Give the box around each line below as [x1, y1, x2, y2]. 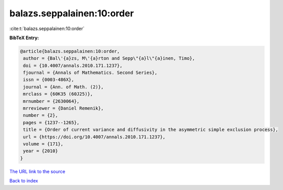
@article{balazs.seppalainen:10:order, [20, 48, 120, 54]
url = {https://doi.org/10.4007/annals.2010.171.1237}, [23, 134, 166, 140]
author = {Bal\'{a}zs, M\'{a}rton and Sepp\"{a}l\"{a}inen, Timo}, [23, 56, 195, 61]
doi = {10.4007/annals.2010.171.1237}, [23, 63, 122, 68]
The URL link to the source [9, 168, 66, 174]
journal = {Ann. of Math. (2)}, [23, 84, 104, 90]
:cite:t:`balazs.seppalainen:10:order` [9, 25, 85, 32]
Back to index [9, 178, 38, 184]
